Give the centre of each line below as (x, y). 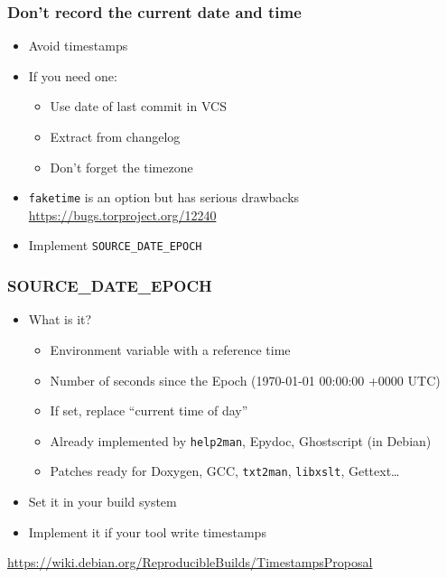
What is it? (60, 319)
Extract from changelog (115, 136)
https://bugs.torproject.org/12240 (122, 214)
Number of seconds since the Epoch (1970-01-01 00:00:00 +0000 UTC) (245, 380)
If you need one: (73, 75)
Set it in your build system (102, 501)
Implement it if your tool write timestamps (147, 531)
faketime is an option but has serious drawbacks (164, 197)
